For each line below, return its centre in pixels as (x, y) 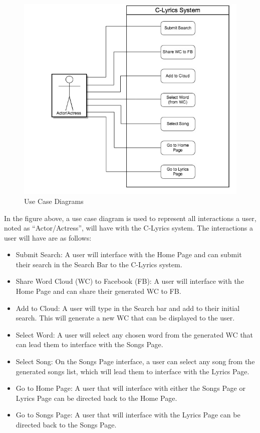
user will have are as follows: (48, 237)
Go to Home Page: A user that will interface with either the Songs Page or (131, 388)
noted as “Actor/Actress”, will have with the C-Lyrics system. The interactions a (129, 228)
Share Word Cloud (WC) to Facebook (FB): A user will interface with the (130, 281)
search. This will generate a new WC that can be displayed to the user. (125, 318)
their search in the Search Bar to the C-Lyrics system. (99, 264)
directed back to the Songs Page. (66, 424)
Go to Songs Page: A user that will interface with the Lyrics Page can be (128, 415)
